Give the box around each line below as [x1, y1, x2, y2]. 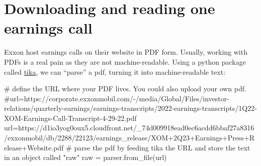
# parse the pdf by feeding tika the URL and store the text [66, 142, 250, 152]
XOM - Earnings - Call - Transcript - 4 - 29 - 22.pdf [4, 112, 137, 123]
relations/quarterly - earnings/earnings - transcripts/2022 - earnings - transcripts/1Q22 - [4, 103, 257, 113]
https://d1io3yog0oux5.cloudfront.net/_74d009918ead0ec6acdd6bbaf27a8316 [18, 122, 254, 133]
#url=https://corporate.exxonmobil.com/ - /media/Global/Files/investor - [4, 93, 229, 103]
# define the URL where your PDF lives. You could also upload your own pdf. [4, 83, 246, 94]
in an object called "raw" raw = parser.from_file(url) [4, 152, 167, 162]
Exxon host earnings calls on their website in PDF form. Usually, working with [4, 47, 247, 57]
